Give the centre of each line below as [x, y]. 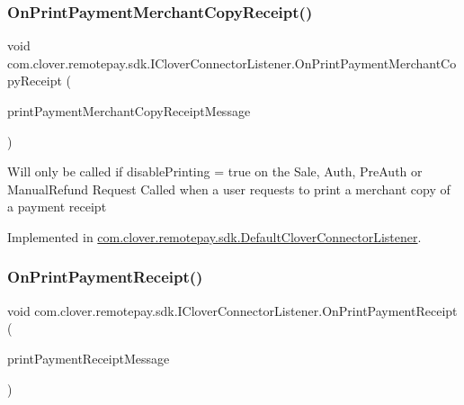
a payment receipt [57, 207]
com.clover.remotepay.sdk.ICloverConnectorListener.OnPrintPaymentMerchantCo [232, 63]
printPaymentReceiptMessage [89, 358]
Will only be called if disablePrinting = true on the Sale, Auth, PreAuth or [215, 171]
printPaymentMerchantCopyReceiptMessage [129, 111]
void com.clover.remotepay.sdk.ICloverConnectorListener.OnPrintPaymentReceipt [232, 310]
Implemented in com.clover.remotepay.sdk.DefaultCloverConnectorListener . [214, 236]
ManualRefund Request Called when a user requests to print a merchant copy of [229, 189]
